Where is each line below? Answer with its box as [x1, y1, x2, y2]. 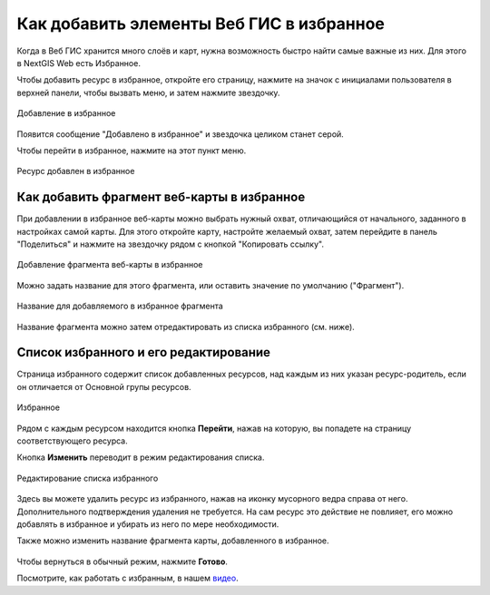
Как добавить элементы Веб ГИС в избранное [16, 14, 386, 34]
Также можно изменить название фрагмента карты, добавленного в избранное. [16, 535, 330, 546]
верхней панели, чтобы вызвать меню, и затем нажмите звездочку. [16, 87, 280, 98]
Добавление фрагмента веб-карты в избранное [16, 259, 203, 270]
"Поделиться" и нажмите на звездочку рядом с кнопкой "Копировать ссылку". [16, 239, 324, 249]
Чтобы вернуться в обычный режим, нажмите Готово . [16, 556, 229, 567]
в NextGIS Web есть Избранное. [16, 57, 141, 68]
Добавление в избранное [16, 108, 116, 119]
